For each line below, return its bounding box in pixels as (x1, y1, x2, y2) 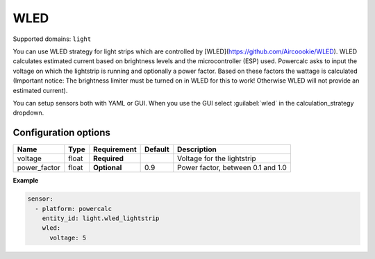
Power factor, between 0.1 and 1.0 (177, 163, 287, 173)
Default (144, 144, 169, 154)
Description (177, 144, 217, 154)
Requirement (92, 144, 137, 154)
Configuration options (12, 127, 111, 139)
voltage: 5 (49, 233, 87, 242)
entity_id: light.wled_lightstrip (42, 214, 160, 222)
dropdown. (12, 108, 44, 117)
